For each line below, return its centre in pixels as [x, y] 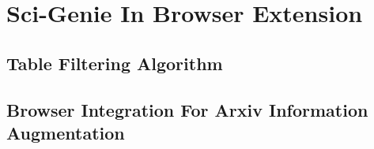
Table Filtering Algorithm [115, 63]
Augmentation [66, 132]
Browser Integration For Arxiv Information [187, 109]
